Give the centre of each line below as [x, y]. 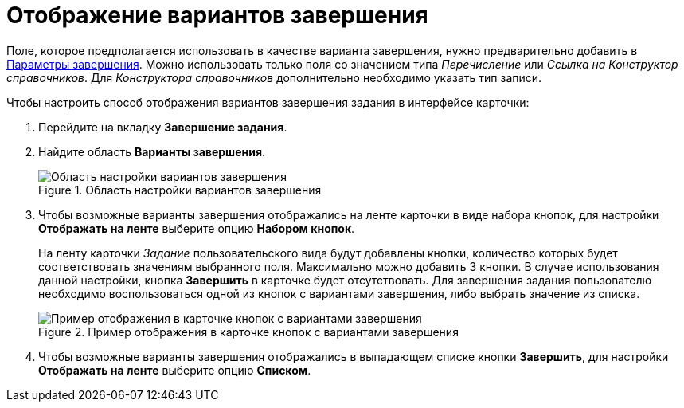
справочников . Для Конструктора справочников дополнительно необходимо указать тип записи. [274, 77]
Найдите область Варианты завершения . [152, 151]
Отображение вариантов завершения [217, 15]
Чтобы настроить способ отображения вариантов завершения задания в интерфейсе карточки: [268, 102]
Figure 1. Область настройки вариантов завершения [180, 190]
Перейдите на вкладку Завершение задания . [163, 127]
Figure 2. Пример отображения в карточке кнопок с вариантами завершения [248, 331]
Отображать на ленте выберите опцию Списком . [175, 370]
